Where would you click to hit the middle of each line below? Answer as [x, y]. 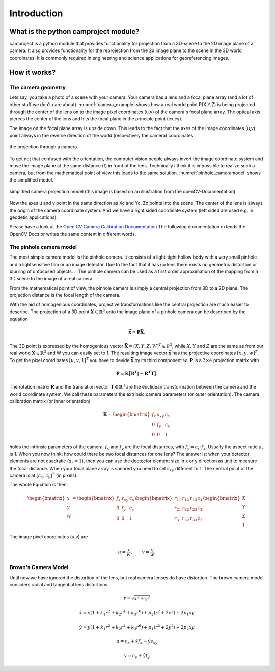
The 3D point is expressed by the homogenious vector [66, 346]
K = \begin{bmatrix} [127, 415]
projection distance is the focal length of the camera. [65, 295]
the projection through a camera [43, 147]
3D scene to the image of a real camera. [51, 278]
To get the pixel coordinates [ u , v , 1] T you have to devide [70, 360]
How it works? [33, 72]
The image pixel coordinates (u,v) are [49, 537]
